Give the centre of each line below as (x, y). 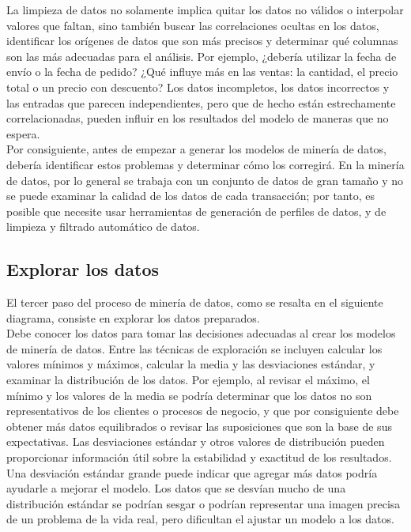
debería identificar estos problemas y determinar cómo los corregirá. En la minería (205, 164)
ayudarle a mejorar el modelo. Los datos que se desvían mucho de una (176, 488)
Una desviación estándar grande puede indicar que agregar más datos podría (192, 472)
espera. (23, 133)
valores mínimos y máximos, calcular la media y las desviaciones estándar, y (191, 364)
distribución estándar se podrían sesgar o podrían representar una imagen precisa (204, 503)
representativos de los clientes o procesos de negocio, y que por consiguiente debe (203, 411)
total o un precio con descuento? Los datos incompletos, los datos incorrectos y (198, 87)
